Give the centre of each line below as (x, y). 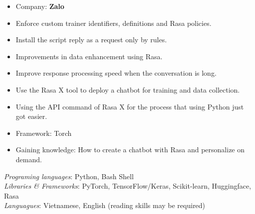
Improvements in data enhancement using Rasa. (89, 56)
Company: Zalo (40, 6)
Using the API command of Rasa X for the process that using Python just (130, 106)
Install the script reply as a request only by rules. (91, 40)
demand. (29, 159)
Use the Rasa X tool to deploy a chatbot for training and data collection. (128, 89)
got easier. (31, 116)
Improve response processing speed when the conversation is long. (116, 73)
